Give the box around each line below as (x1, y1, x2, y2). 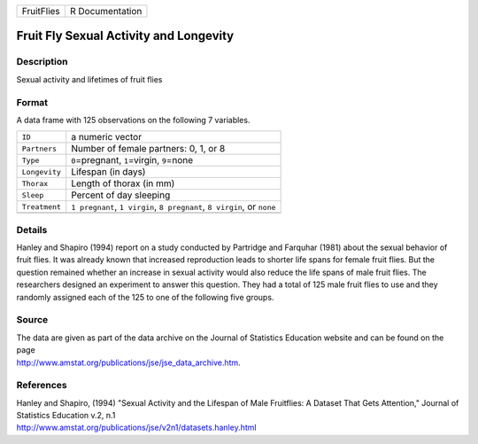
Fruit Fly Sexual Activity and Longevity (16, 28, 235, 43)
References (16, 379, 67, 392)
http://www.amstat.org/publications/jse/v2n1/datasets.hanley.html (16, 422, 257, 433)
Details (16, 223, 48, 236)
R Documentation (69, 5, 143, 17)
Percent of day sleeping (71, 189, 171, 201)
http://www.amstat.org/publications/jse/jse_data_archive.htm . (16, 357, 241, 368)
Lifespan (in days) (71, 166, 146, 178)
